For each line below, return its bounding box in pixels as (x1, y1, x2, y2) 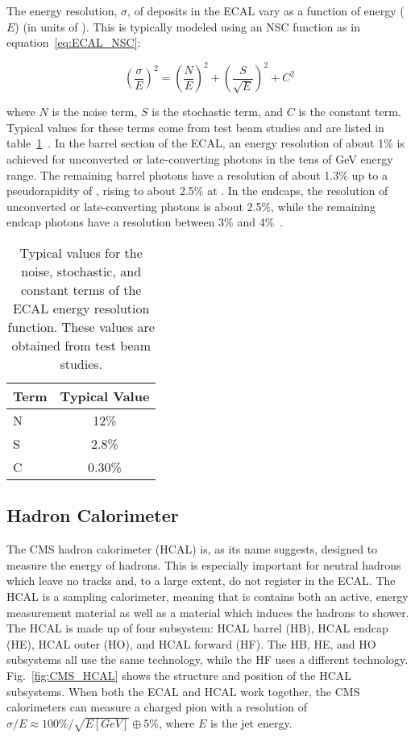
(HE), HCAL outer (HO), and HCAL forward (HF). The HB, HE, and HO (6, 635, 376, 652)
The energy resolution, (6, 2, 118, 19)
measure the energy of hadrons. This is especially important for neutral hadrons (6, 556, 401, 573)
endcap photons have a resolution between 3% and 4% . (6, 214, 284, 230)
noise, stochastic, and (21, 262, 142, 281)
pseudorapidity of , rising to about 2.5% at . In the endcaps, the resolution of (6, 182, 388, 199)
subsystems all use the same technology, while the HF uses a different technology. (6, 651, 409, 668)
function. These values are (7, 317, 155, 337)
